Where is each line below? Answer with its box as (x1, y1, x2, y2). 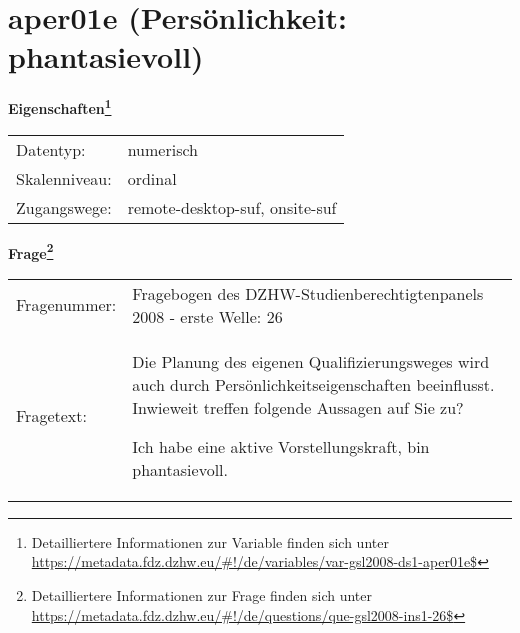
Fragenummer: (16, 293, 117, 317)
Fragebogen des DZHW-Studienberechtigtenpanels (132, 281, 484, 305)
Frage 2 (8, 239, 54, 263)
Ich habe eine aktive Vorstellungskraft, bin (132, 434, 430, 458)
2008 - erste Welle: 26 (132, 304, 283, 328)
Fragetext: (16, 403, 87, 427)
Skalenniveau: (16, 166, 112, 190)
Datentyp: (16, 137, 86, 161)
